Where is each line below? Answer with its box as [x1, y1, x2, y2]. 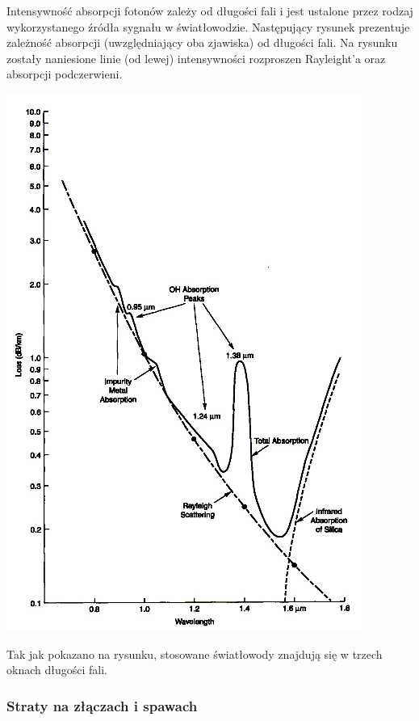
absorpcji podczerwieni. [6, 65, 123, 82]
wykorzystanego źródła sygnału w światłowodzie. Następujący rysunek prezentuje [6, 18, 410, 35]
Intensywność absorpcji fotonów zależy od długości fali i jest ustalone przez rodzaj [6, 2, 413, 19]
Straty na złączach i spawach [6, 695, 198, 715]
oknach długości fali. [6, 661, 107, 678]
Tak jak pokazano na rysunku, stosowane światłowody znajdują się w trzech [6, 645, 383, 662]
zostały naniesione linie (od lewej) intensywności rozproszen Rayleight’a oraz [6, 49, 386, 66]
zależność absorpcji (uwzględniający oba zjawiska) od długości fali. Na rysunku [6, 34, 398, 51]
